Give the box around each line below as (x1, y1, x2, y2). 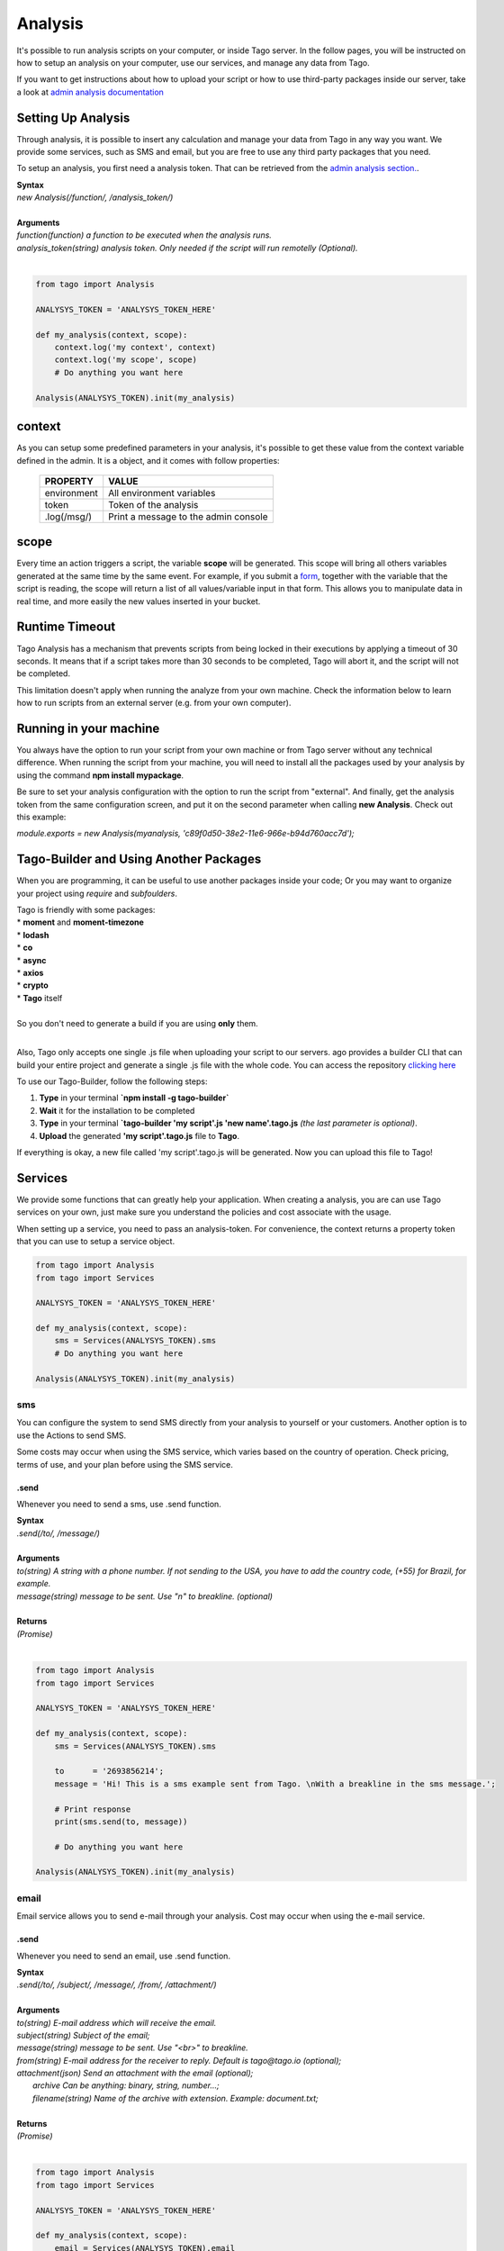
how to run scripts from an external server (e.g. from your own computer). (16, 698, 292, 709)
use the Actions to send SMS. (16, 1430, 127, 1441)
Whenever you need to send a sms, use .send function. (16, 1498, 222, 1509)
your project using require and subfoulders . (16, 888, 177, 899)
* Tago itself (16, 992, 63, 1003)
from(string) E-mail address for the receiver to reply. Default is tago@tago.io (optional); (16, 2055, 342, 2066)
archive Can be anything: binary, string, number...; (32, 2080, 220, 2091)
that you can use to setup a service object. (16, 1236, 175, 1247)
